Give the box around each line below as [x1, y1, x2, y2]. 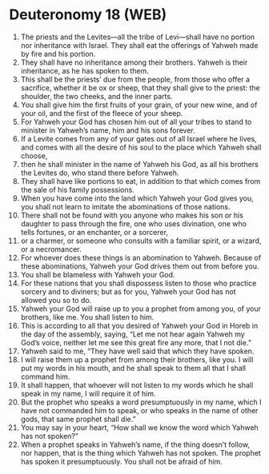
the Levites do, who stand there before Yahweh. [20, 168, 179, 177]
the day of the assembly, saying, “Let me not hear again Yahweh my [20, 329, 245, 339]
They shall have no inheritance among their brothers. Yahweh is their [20, 58, 248, 67]
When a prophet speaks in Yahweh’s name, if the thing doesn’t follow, [20, 440, 251, 449]
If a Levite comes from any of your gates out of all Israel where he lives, [20, 133, 257, 143]
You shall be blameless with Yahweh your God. [20, 269, 175, 279]
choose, [20, 150, 48, 161]
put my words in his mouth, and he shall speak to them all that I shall [20, 363, 247, 372]
